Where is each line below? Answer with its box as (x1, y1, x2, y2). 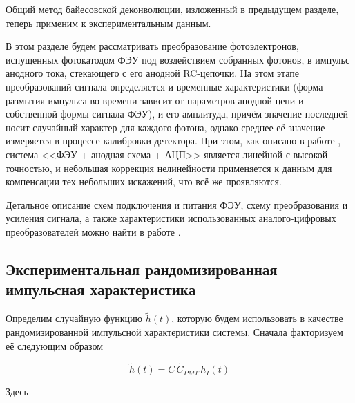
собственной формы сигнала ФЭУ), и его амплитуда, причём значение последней (6, 106, 349, 121)
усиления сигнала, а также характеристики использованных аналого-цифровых (6, 211, 336, 225)
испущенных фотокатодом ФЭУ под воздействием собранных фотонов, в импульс (6, 52, 350, 66)
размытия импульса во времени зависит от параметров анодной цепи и (6, 93, 304, 107)
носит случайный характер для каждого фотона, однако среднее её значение (6, 120, 325, 134)
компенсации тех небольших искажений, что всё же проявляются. (6, 174, 282, 189)
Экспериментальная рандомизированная (6, 258, 278, 279)
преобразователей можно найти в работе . (6, 224, 181, 238)
